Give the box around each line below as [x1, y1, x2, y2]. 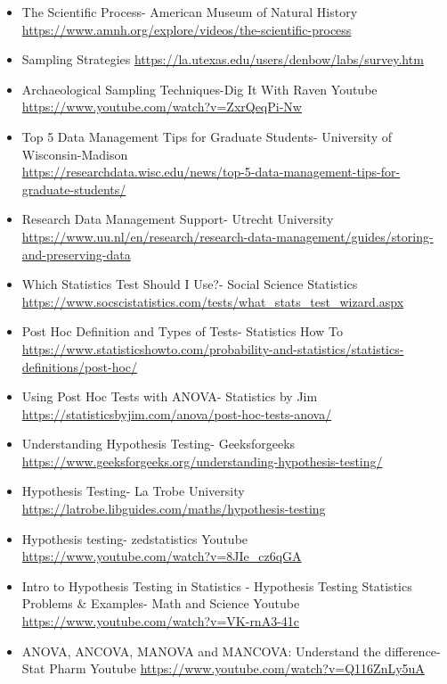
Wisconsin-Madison [21, 144, 128, 163]
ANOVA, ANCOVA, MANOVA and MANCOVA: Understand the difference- [21, 641, 441, 660]
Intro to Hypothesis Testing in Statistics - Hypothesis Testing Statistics [21, 576, 412, 595]
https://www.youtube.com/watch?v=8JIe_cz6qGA [21, 547, 302, 565]
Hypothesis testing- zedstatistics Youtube [21, 529, 248, 548]
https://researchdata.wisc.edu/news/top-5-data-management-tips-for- [21, 162, 401, 181]
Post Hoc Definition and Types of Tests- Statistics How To [21, 322, 343, 341]
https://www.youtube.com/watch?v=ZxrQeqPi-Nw [21, 97, 302, 116]
